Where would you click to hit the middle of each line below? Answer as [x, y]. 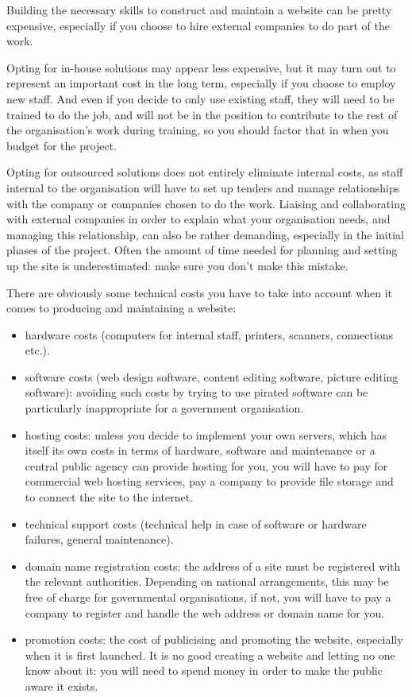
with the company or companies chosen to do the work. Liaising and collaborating [206, 203]
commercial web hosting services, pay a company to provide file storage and [209, 481]
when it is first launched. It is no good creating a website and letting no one [210, 654]
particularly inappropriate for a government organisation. [164, 408]
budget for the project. [62, 145]
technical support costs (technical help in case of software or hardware [196, 523]
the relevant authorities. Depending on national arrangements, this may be [207, 581]
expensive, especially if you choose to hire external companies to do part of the [198, 25]
